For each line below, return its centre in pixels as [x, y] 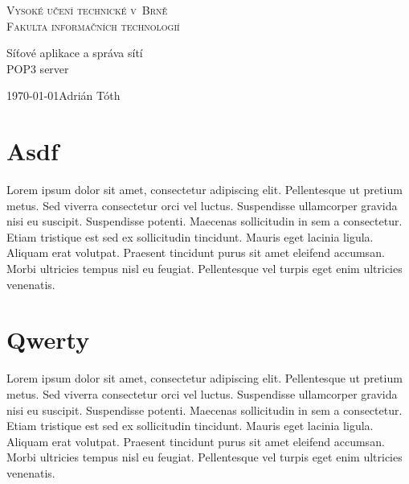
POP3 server [38, 68]
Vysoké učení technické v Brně [87, 10]
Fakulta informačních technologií [93, 25]
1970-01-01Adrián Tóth [63, 95]
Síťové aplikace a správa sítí [75, 53]
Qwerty [48, 339]
